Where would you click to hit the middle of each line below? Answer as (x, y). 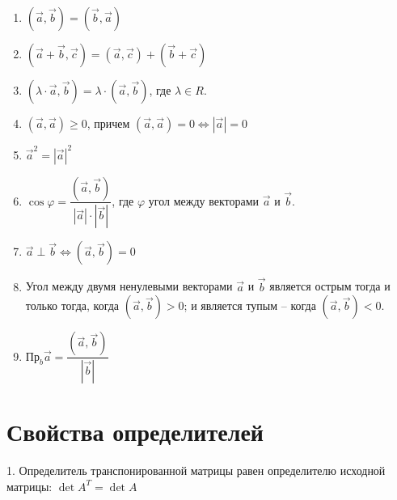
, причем (108, 123)
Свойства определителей (135, 432)
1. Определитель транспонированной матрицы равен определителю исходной (196, 470)
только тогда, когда (72, 305)
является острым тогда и (330, 286)
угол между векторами (204, 200)
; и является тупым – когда (250, 305)
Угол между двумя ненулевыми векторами (129, 286)
